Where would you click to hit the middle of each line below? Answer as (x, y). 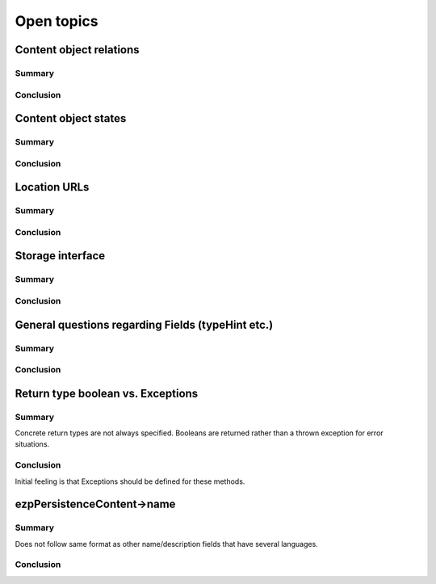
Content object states (71, 118)
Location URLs (52, 187)
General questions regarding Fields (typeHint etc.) (144, 324)
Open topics (57, 21)
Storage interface (60, 256)
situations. (32, 444)
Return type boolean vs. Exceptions (107, 393)
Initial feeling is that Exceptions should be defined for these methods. (130, 481)
